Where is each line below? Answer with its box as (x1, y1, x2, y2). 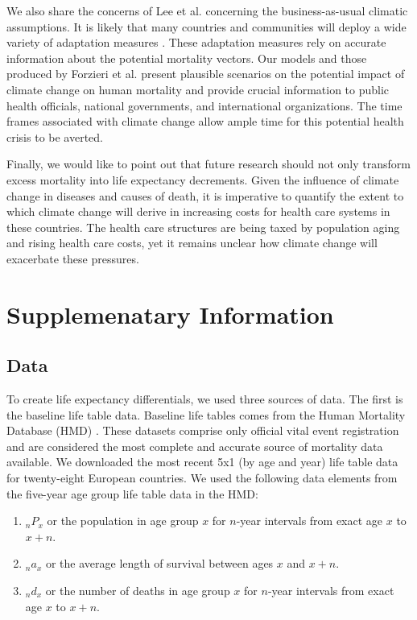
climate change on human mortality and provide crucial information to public (6, 81, 390, 97)
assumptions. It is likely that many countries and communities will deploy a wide (6, 18, 407, 35)
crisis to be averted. (6, 128, 103, 145)
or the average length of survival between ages (45, 555, 274, 572)
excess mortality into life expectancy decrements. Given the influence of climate (6, 171, 399, 188)
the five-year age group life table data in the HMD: (6, 485, 258, 502)
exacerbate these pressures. (6, 250, 139, 267)
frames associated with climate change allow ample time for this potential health (6, 113, 404, 130)
